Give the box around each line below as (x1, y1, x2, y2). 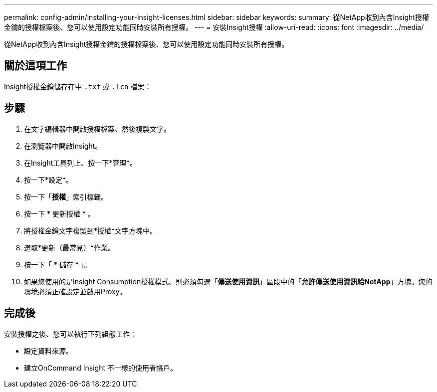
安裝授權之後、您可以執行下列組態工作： (4, 329, 137, 338)
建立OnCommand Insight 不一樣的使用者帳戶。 (24, 363, 177, 372)
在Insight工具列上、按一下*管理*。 (24, 158, 137, 167)
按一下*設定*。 (24, 175, 73, 184)
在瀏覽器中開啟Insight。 (24, 141, 102, 150)
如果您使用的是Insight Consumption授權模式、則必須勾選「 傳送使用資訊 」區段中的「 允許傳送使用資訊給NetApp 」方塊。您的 (24, 277, 433, 286)
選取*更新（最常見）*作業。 (24, 243, 115, 252)
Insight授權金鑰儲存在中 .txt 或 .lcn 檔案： (4, 82, 152, 91)
